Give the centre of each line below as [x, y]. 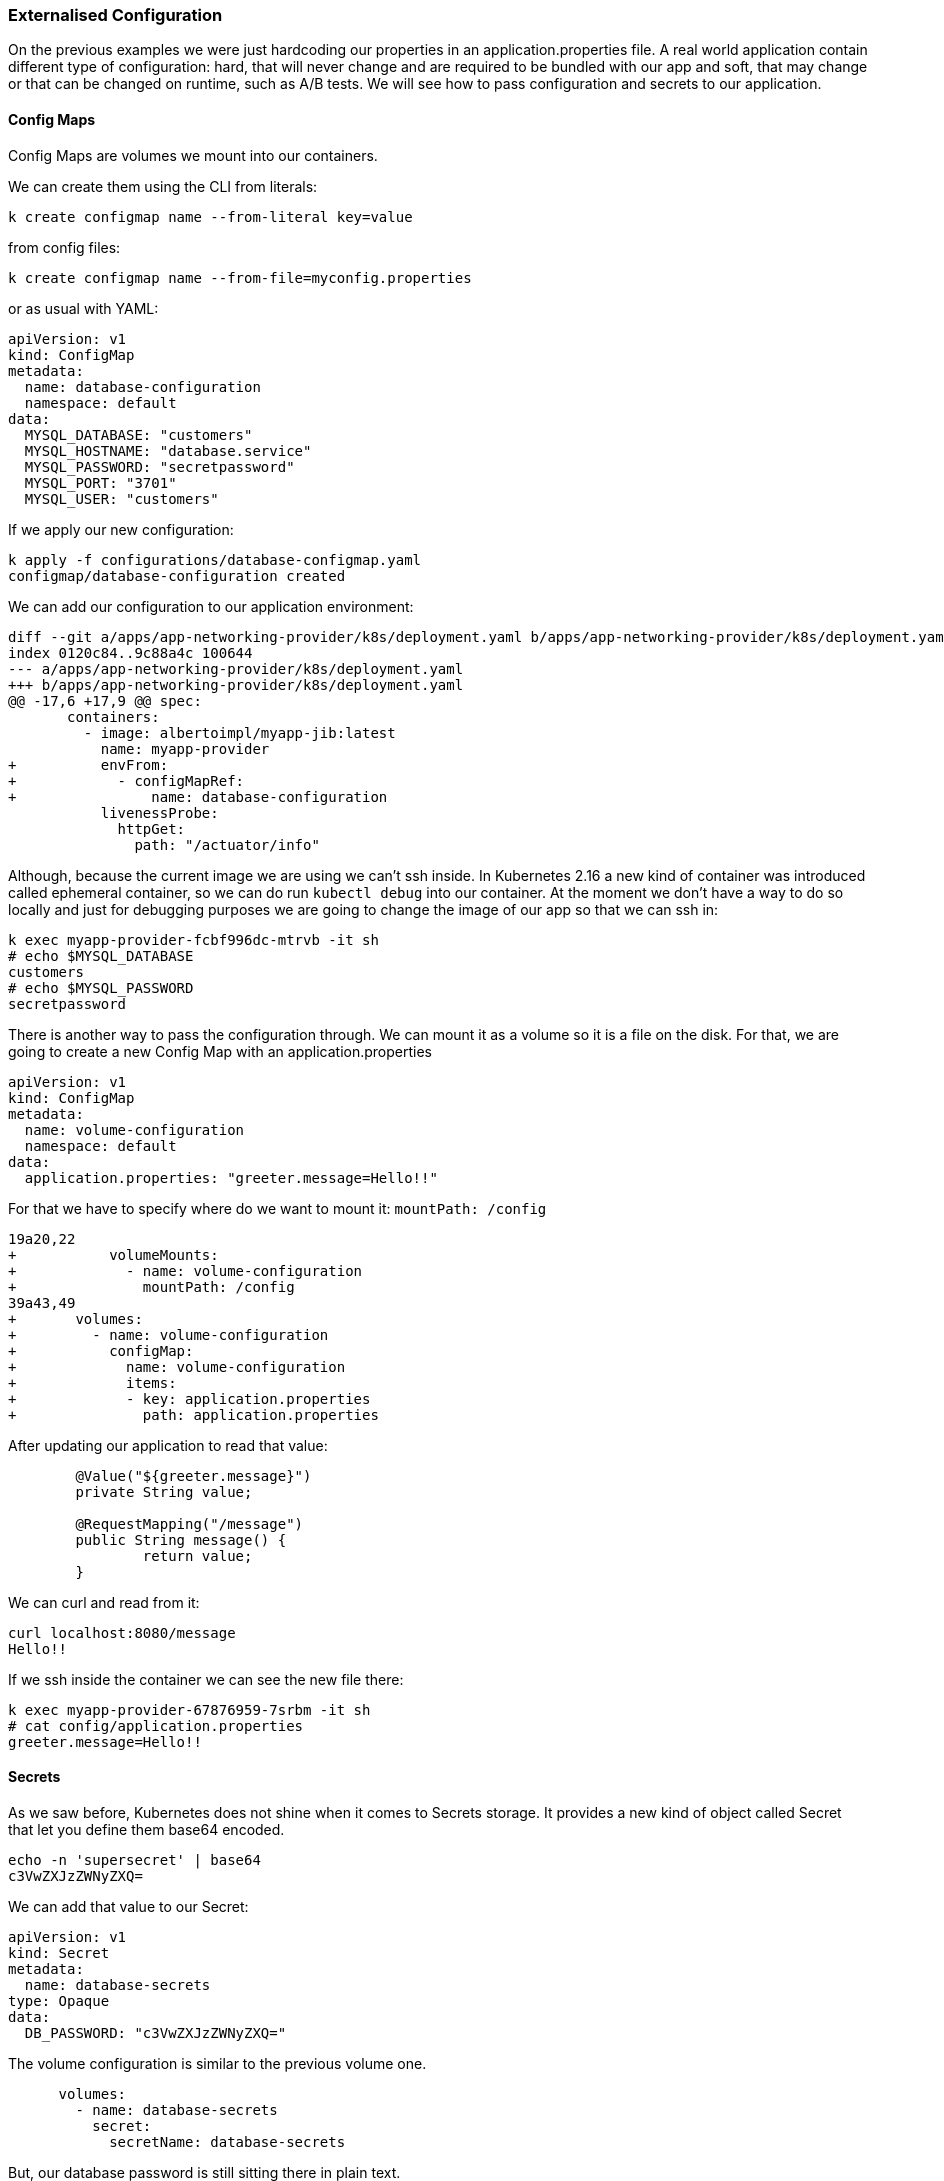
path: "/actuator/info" [227, 844]
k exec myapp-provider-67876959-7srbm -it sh [189, 1709]
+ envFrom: [88, 764]
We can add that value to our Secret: [128, 1906]
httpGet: [151, 828]
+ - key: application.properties [189, 1398]
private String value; [164, 1491]
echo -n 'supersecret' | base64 [134, 1859]
